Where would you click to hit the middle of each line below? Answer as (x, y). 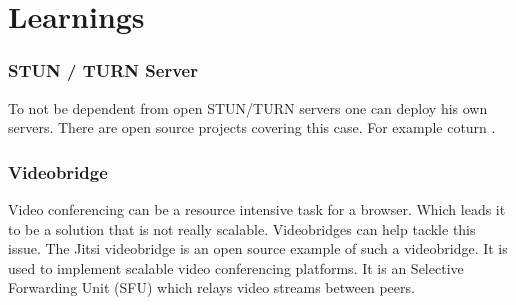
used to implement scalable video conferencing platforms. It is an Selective (236, 267)
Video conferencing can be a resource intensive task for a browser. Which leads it (257, 209)
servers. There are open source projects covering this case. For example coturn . (252, 127)
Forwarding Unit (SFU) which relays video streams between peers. (211, 287)
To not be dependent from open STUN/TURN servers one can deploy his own (248, 107)
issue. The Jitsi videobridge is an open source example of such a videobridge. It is (258, 248)
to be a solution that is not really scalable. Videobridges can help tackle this (242, 228)
